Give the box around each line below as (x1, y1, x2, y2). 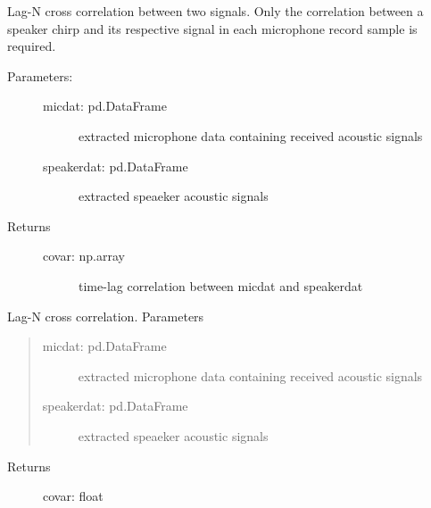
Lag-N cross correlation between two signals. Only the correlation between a (7, 2, 424, 20)
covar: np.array (43, 246, 125, 265)
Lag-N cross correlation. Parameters (7, 306, 204, 325)
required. (7, 37, 56, 55)
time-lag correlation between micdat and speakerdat (79, 276, 363, 295)
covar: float (43, 487, 104, 505)
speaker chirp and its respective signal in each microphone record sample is (7, 19, 418, 37)
